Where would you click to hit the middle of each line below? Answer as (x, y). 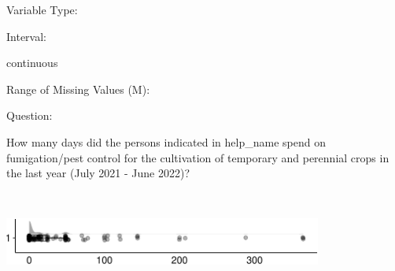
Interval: (26, 36)
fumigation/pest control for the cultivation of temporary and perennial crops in (198, 157)
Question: (30, 115)
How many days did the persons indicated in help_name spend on (166, 141)
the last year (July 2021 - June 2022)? (98, 173)
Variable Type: (42, 9)
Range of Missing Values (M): (78, 89)
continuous (32, 63)
